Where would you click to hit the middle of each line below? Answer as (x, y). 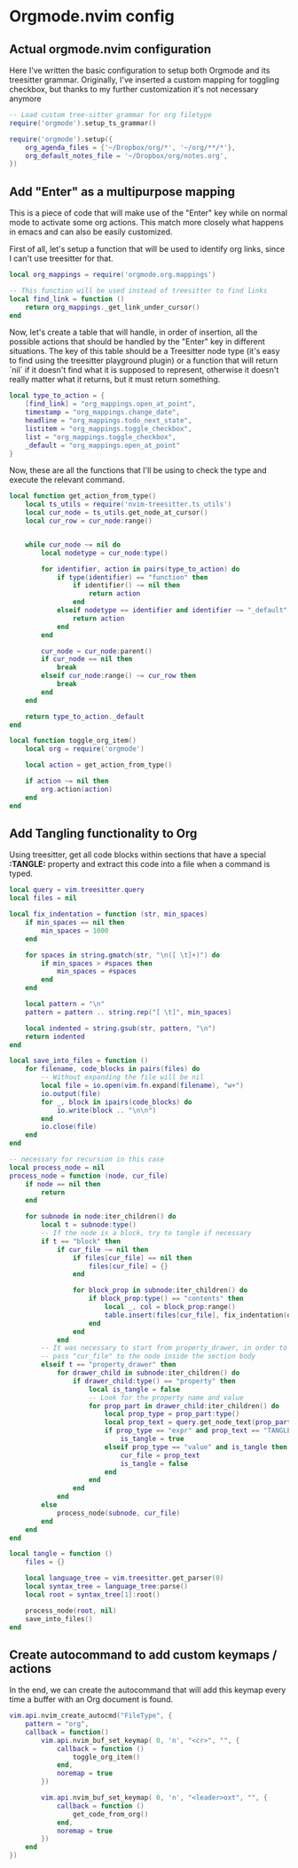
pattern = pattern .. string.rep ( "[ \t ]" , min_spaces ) (129, 1012)
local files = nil (43, 898)
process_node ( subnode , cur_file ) (118, 1513)
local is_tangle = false (134, 1389)
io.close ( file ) (69, 1127)
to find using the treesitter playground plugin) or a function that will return (144, 360)
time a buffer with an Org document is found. (91, 1699)
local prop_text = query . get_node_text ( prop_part (198, 1423)
